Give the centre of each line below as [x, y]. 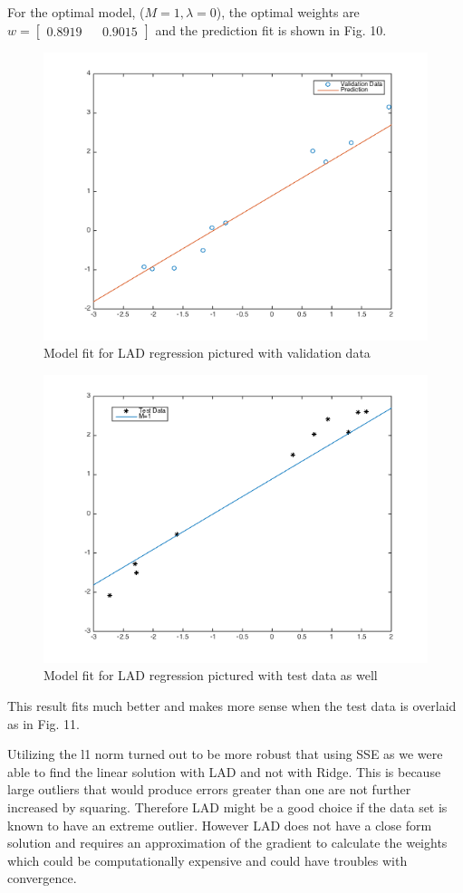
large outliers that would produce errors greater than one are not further [209, 789]
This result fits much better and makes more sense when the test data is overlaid [232, 705]
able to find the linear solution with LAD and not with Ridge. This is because [224, 771]
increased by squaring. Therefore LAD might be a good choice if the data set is [227, 807]
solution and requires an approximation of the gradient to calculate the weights [227, 843]
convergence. [42, 878]
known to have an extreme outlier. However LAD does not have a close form [220, 825]
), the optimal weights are [288, 12]
